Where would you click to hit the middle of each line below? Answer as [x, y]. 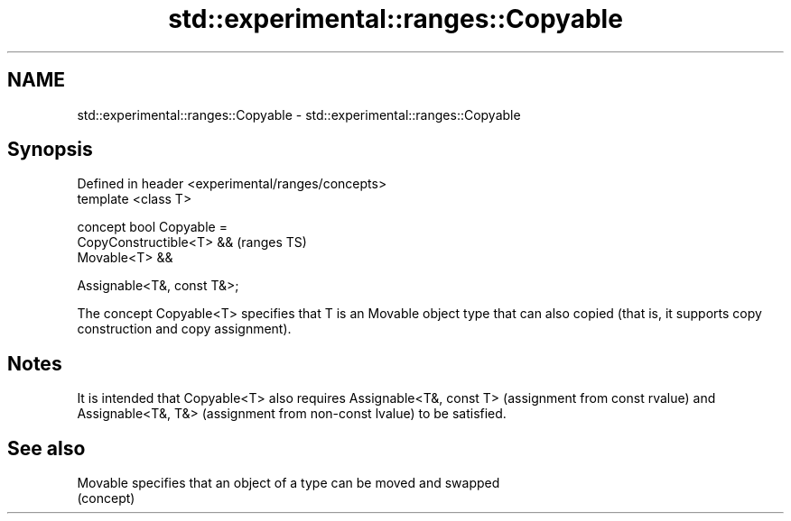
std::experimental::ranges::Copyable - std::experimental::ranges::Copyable [299, 114]
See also [47, 448]
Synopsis [50, 150]
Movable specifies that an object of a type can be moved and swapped [288, 483]
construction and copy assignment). [184, 329]
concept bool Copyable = [152, 227]
